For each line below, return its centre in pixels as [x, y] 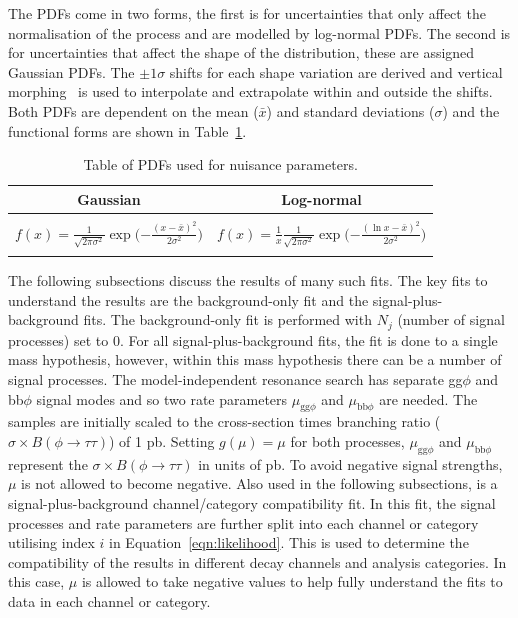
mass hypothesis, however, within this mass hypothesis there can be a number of [255, 359]
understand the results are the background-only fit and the [188, 299]
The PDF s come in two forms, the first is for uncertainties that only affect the [247, 13]
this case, [36, 581]
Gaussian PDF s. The [71, 71]
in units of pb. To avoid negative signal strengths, [350, 463]
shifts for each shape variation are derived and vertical [336, 71]
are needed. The [428, 398]
